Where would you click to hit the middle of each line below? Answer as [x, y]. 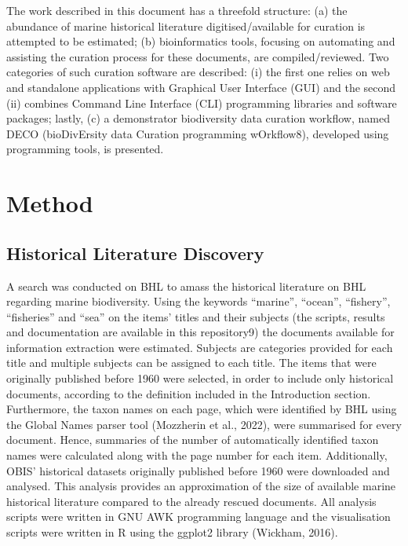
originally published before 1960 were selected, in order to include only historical [200, 378]
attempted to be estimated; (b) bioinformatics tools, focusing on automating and [201, 41]
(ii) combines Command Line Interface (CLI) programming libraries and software [202, 103]
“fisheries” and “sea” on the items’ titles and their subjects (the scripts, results [196, 316]
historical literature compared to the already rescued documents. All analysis [191, 501]
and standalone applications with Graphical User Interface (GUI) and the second [201, 87]
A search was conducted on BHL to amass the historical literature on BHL [186, 286]
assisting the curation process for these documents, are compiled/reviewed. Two [198, 56]
